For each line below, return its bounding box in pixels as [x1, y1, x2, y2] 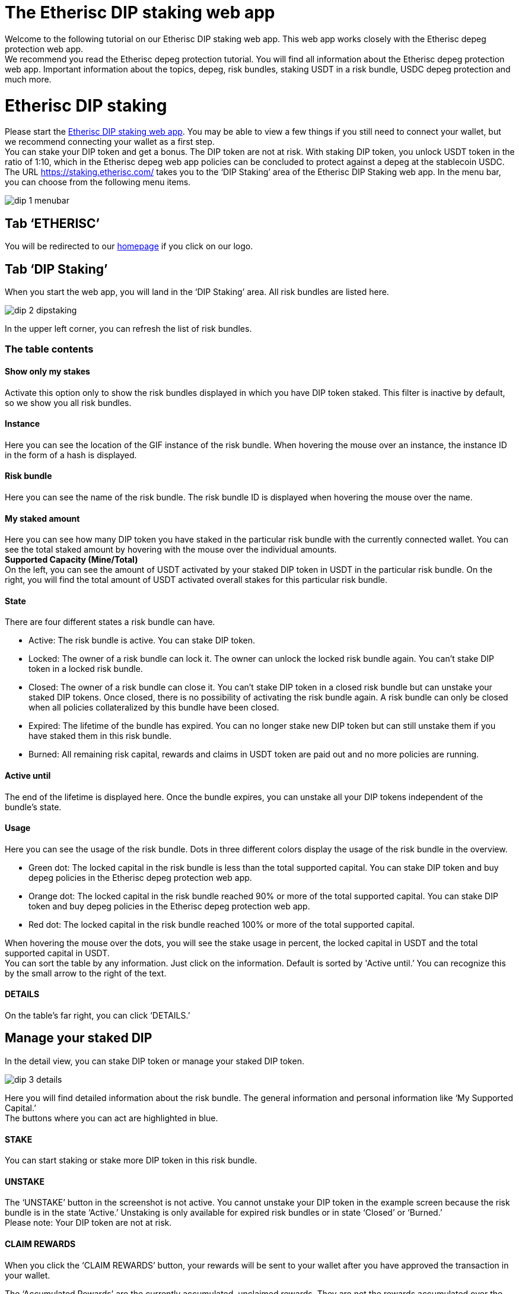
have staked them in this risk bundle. [28, 731, 172, 741]
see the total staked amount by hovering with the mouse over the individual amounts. [5, 544, 337, 555]
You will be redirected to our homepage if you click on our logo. [5, 241, 253, 252]
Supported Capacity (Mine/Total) [5, 554, 138, 565]
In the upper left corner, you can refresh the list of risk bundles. [5, 323, 252, 334]
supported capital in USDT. [5, 947, 110, 958]
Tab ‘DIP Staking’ [5, 261, 108, 277]
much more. [5, 74, 52, 84]
